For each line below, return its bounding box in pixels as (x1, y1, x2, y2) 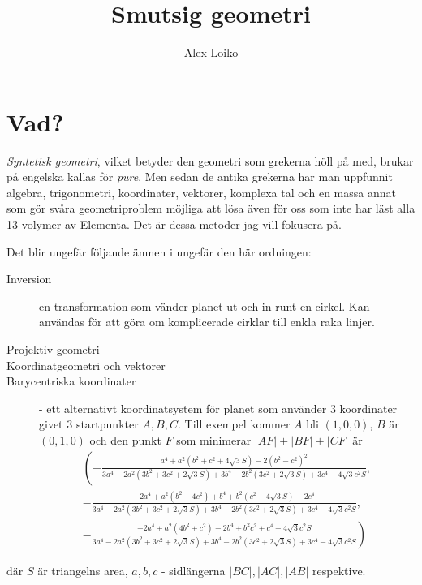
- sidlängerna (161, 562, 226, 579)
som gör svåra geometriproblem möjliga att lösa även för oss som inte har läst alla (6, 200, 416, 217)
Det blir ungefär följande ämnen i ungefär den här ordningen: (6, 243, 312, 260)
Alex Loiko (183, 44, 239, 61)
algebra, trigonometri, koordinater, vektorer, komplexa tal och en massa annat (6, 183, 396, 200)
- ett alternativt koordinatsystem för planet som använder (39, 399, 327, 416)
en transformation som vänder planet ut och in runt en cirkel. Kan (39, 297, 370, 314)
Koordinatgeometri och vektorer (6, 356, 166, 373)
